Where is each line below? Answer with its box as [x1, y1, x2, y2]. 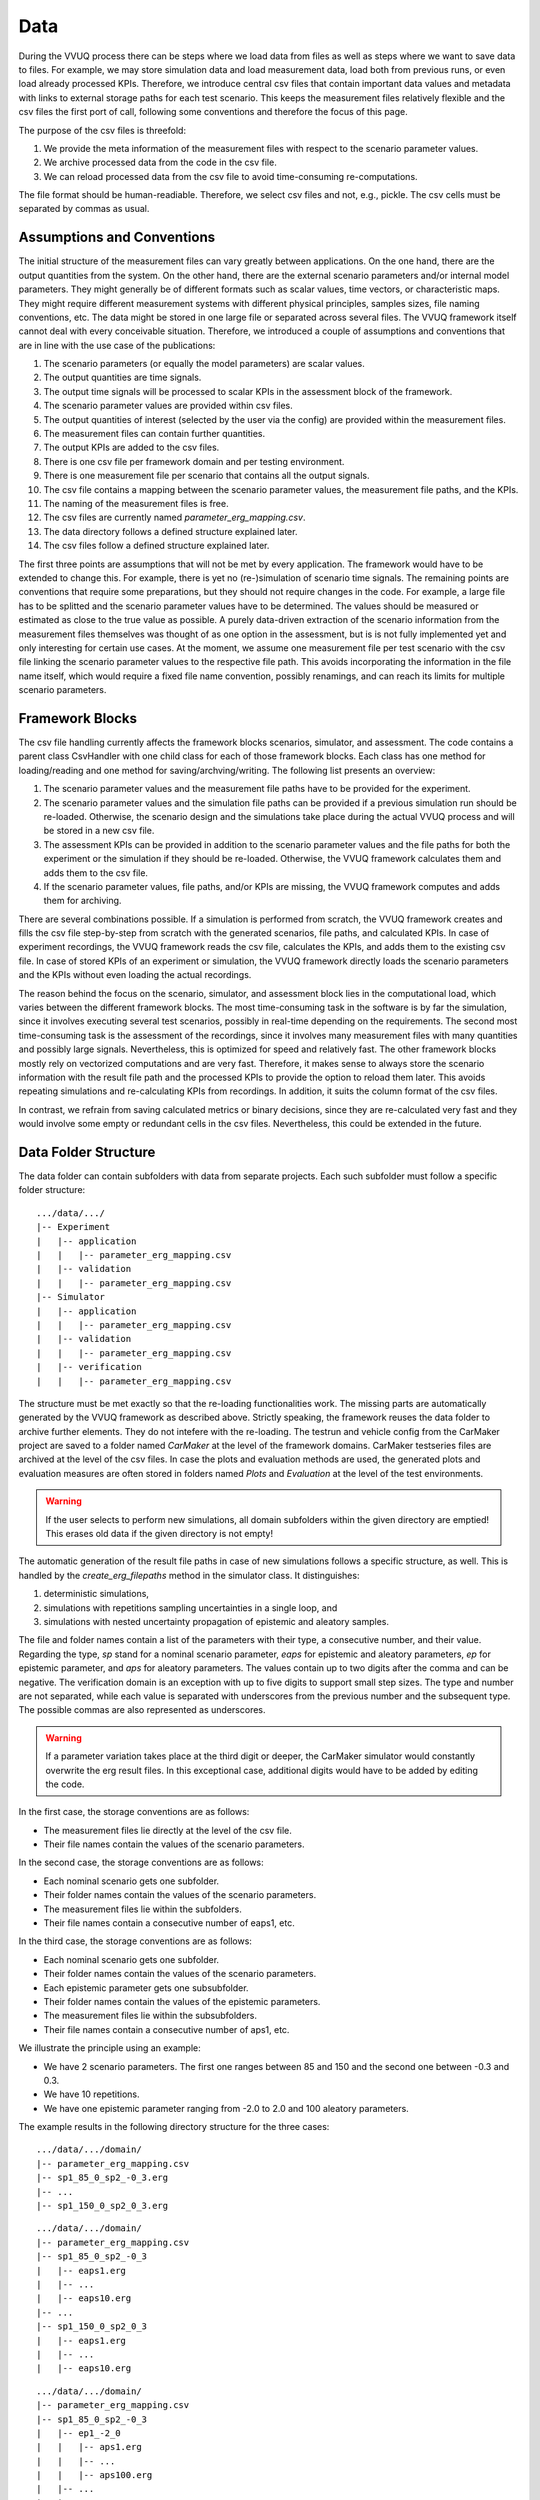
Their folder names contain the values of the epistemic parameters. [43, 1995, 321, 2007]
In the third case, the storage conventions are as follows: [18, 1935, 252, 1947]
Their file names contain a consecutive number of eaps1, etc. [43, 1917, 295, 1929]
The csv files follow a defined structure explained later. [43, 540, 270, 552]
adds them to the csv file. [43, 866, 149, 879]
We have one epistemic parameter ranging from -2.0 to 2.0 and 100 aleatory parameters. [43, 2102, 409, 2114]
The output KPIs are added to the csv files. [43, 441, 220, 454]
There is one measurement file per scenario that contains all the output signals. [43, 470, 370, 482]
